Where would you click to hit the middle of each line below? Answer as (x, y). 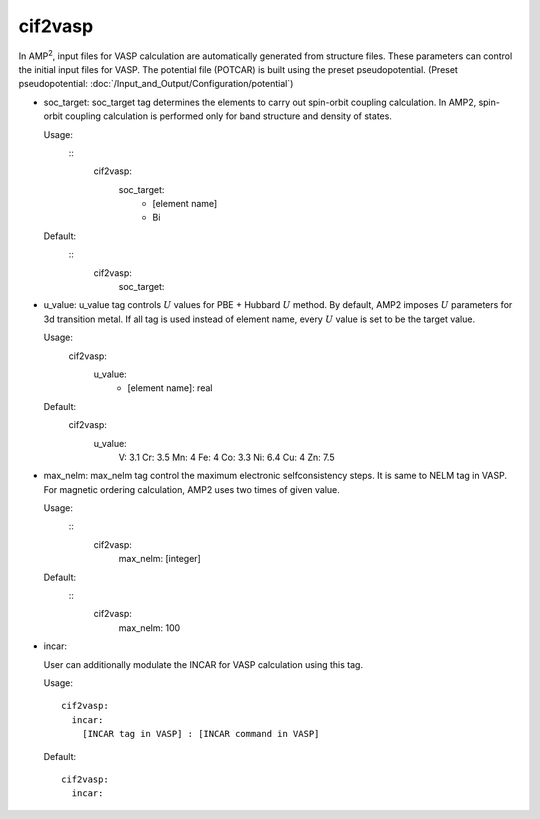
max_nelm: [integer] (160, 559)
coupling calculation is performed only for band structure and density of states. (228, 116)
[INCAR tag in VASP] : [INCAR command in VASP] (200, 734)
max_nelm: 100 (149, 627)
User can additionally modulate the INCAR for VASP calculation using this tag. (203, 664)
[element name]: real (170, 388)
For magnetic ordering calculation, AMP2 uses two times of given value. (191, 489)
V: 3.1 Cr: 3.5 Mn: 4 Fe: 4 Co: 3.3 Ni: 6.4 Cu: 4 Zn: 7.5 (226, 457)
